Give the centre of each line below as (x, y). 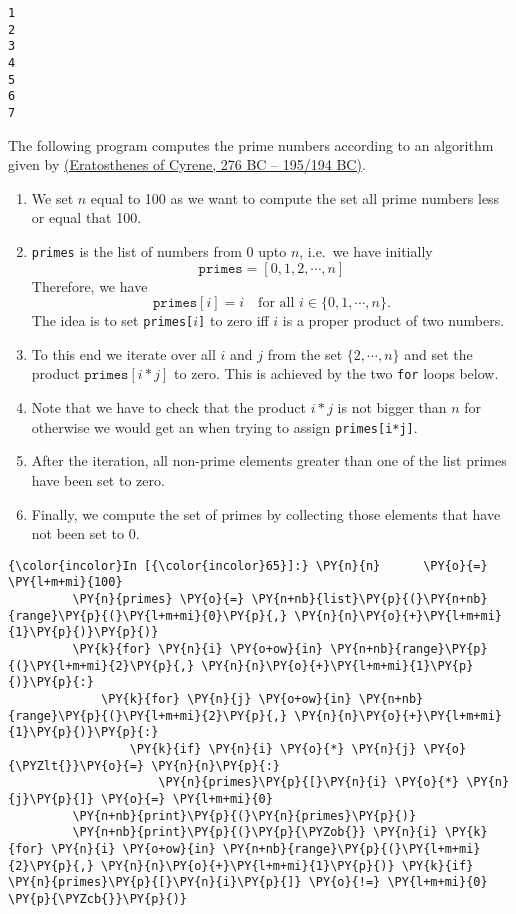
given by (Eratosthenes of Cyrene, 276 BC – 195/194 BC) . (187, 164)
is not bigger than (392, 407)
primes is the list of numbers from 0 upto (159, 250)
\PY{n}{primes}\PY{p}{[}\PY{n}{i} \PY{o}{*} (309, 782)
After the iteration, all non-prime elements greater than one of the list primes (269, 460)
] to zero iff (233, 320)
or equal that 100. (86, 217)
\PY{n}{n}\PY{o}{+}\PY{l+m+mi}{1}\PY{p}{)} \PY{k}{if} (287, 865)
